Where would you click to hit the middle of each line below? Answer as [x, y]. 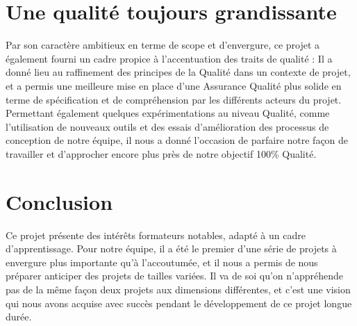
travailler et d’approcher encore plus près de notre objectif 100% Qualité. [161, 153]
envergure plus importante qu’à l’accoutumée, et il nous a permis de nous [162, 262]
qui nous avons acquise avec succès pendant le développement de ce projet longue [179, 303]
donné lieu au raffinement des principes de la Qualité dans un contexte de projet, [178, 72]
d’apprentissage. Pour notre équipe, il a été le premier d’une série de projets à [171, 248]
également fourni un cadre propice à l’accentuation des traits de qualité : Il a [169, 58]
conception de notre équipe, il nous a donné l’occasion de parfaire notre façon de [177, 140]
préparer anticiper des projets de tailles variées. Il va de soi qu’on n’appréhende [174, 276]
